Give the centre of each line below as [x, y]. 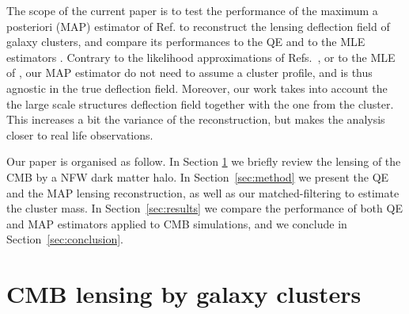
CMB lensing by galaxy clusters [184, 294]
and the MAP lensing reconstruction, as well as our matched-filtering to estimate [203, 192]
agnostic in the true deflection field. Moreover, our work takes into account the [197, 88]
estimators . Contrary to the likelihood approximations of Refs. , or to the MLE [201, 57]
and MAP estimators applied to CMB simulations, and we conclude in [177, 223]
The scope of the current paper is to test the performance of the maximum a [192, 10]
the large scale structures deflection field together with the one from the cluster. [200, 103]
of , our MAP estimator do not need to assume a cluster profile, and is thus [189, 73]
